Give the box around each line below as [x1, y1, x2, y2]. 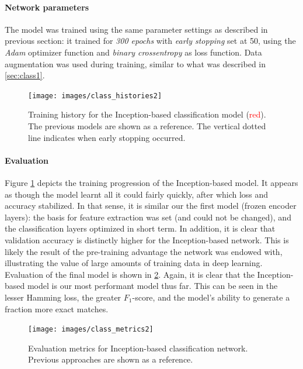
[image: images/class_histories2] [28, 91, 162, 100]
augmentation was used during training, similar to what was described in [5, 57, 266, 70]
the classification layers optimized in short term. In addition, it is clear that [5, 222, 276, 234]
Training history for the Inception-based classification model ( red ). [28, 108, 266, 120]
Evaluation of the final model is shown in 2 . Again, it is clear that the [5, 268, 255, 280]
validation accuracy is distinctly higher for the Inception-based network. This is [5, 233, 289, 246]
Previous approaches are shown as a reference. [28, 353, 193, 365]
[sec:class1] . [5, 69, 45, 81]
